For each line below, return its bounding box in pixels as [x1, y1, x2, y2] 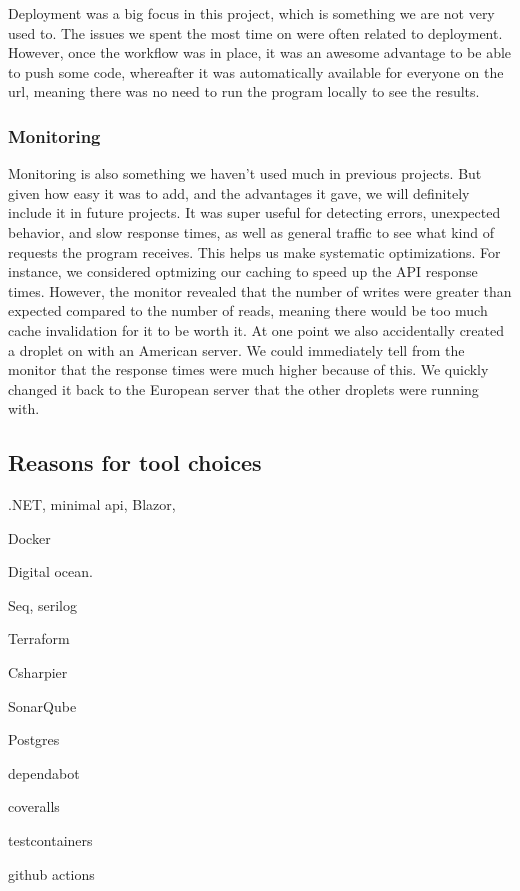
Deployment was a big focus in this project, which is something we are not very [8, 3, 495, 23]
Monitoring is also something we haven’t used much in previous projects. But [8, 163, 482, 184]
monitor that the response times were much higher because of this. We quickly [8, 359, 489, 380]
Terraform [8, 628, 70, 649]
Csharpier [8, 662, 68, 683]
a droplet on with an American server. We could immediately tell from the [8, 339, 465, 360]
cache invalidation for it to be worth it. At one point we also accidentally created [8, 319, 505, 340]
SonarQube [8, 695, 77, 716]
